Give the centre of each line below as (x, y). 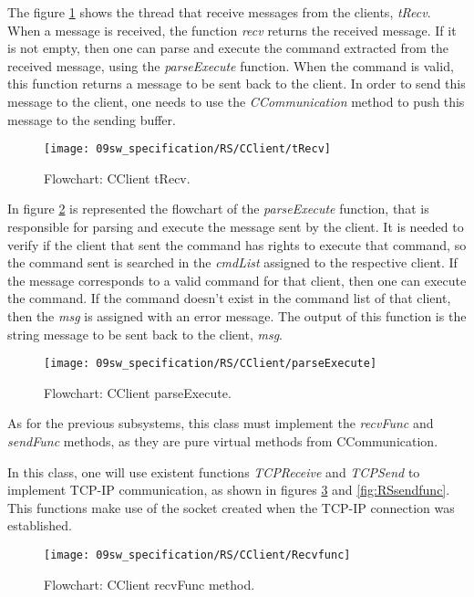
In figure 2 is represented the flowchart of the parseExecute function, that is (218, 209)
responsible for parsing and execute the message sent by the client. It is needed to (236, 226)
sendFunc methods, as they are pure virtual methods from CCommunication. (223, 441)
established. (40, 525)
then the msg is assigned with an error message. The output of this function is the (237, 315)
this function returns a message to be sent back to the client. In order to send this (237, 84)
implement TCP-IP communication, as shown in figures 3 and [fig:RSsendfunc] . (229, 490)
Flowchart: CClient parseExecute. (138, 392)
